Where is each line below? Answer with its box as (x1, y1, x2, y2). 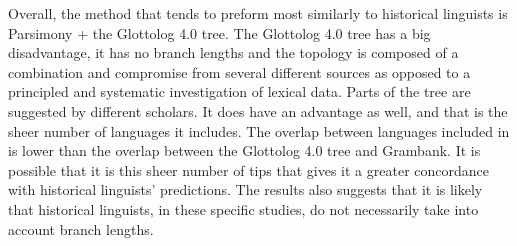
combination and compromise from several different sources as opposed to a (8, 61, 471, 82)
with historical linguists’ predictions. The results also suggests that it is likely (8, 179, 483, 200)
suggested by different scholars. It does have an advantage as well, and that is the (8, 100, 508, 121)
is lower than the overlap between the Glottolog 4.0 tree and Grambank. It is (8, 140, 481, 161)
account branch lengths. (8, 218, 154, 239)
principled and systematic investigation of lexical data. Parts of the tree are (8, 81, 471, 102)
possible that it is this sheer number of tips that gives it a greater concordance (8, 159, 489, 180)
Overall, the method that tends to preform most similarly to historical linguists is (8, 3, 508, 23)
